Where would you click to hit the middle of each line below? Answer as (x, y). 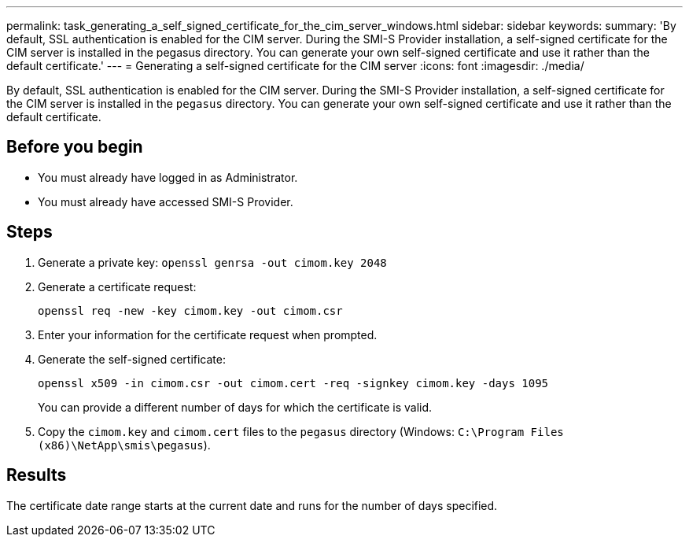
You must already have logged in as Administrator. (168, 177)
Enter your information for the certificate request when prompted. (208, 334)
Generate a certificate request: (117, 286)
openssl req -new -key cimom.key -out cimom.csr (190, 310)
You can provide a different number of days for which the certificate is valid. (235, 407)
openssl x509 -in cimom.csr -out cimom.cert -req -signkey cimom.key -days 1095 (293, 383)
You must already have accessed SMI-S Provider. (166, 201)
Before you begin (75, 147)
